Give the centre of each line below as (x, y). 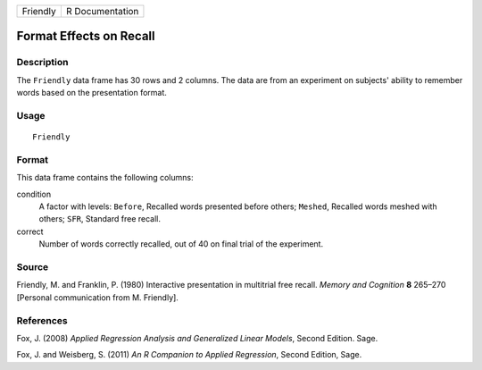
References (42, 320)
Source (33, 266)
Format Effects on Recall (86, 36)
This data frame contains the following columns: (105, 178)
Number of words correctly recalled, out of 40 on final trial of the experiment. (181, 244)
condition (34, 194)
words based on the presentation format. (91, 93)
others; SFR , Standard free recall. (100, 219)
